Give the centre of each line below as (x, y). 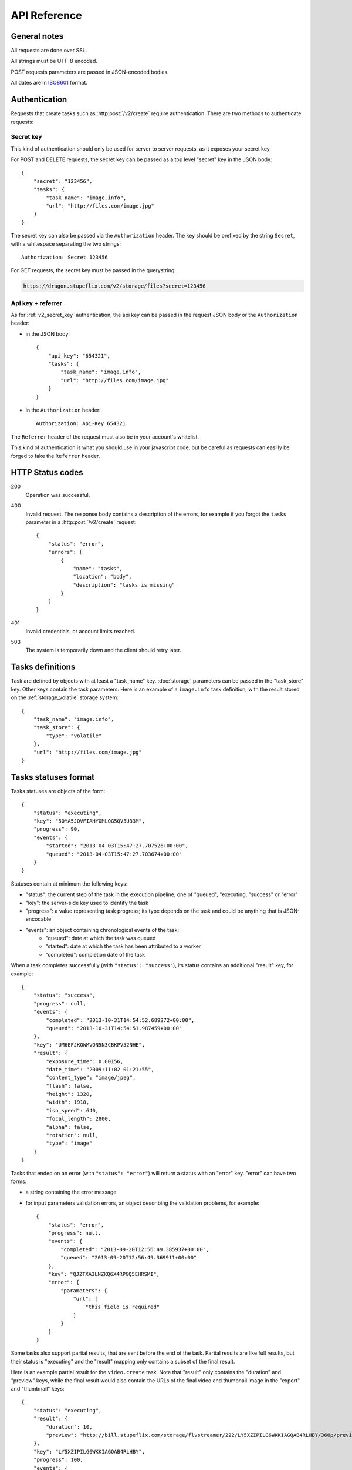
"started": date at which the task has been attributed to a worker (123, 946)
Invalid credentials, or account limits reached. (80, 631)
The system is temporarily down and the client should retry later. (103, 650)
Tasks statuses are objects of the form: (58, 791)
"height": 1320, (69, 1094)
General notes (37, 36)
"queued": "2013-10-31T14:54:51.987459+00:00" (114, 1028)
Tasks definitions (43, 667)
